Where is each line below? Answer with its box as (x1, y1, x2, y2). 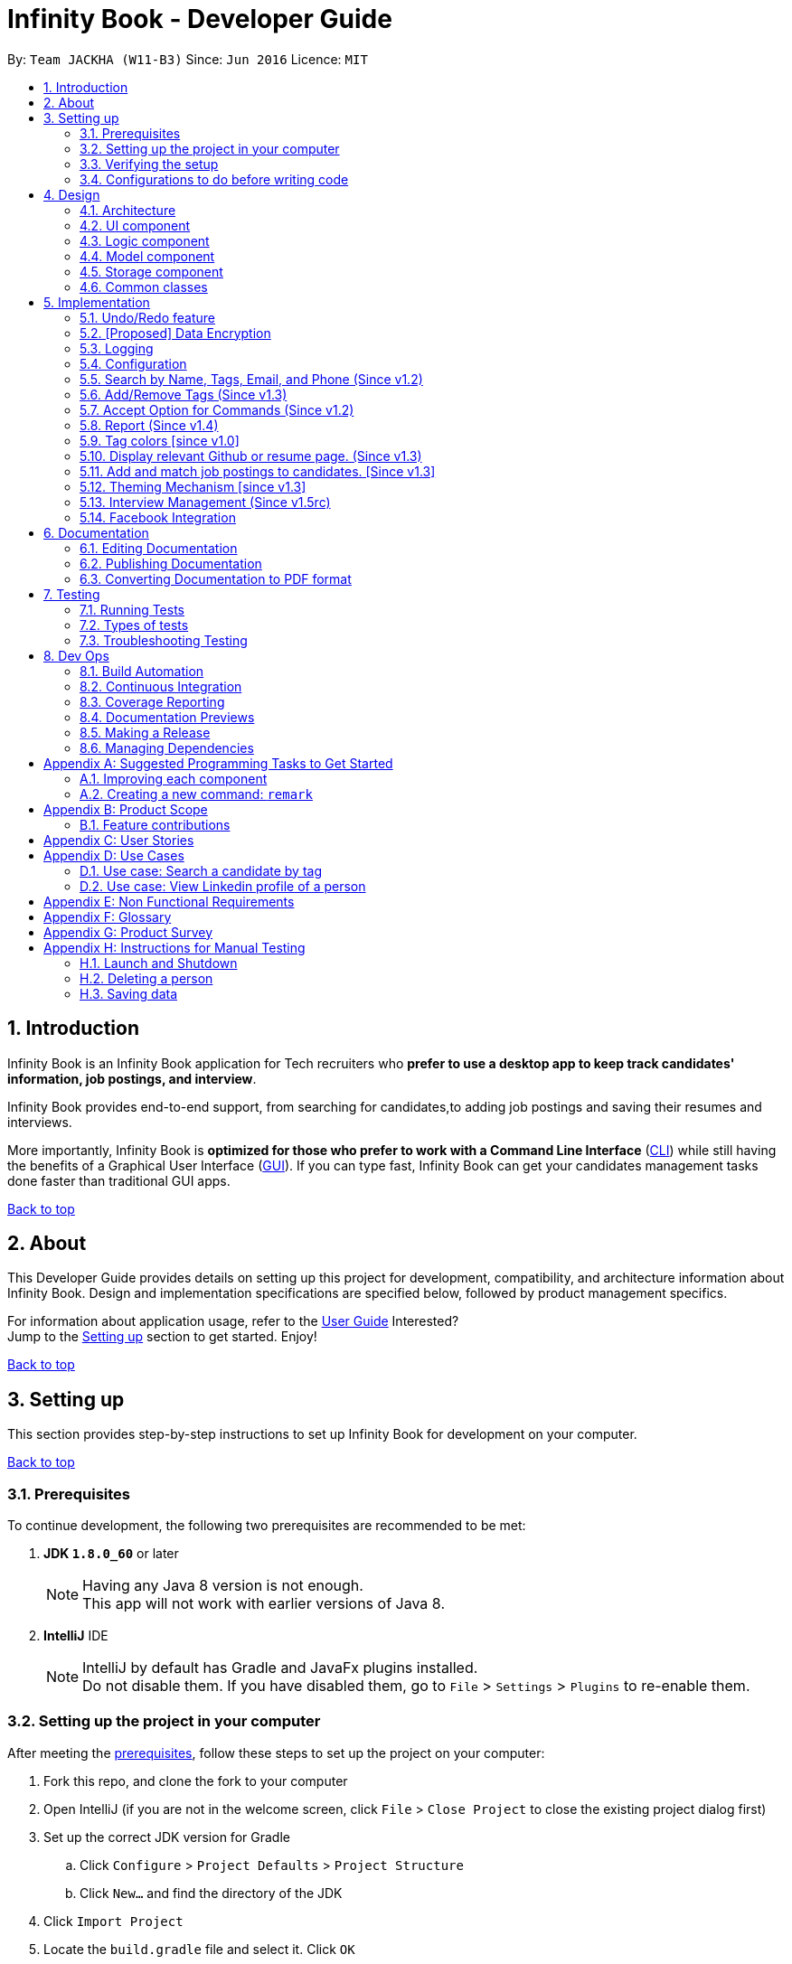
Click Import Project (43, 1912, 184, 1929)
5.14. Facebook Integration (80, 509, 236, 525)
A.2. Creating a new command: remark (80, 785, 313, 802)
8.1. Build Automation (80, 662, 204, 679)
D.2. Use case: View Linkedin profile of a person (80, 878, 366, 894)
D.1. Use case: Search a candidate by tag (80, 862, 323, 879)
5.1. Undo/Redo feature (80, 309, 215, 325)
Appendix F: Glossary (43, 908, 172, 925)
